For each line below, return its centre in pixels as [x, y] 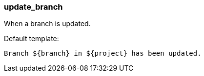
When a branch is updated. [47, 24]
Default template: [31, 39]
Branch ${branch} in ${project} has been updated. [103, 53]
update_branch [33, 7]
